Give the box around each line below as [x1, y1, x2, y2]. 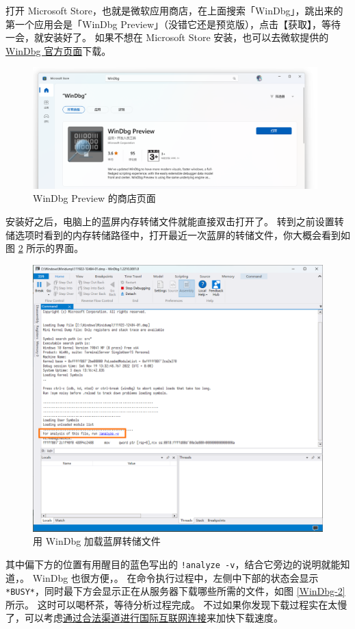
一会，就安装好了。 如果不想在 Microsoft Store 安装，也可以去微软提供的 [5, 30, 329, 44]
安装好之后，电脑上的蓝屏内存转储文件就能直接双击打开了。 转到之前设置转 [5, 214, 344, 228]
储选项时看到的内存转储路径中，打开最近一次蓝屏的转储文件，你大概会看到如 [5, 227, 350, 242]
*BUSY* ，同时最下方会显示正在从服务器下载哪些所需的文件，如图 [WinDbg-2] [5, 584, 345, 598]
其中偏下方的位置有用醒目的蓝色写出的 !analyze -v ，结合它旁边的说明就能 [5, 556, 341, 571]
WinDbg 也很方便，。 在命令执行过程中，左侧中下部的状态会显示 [32, 570, 319, 585]
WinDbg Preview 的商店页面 [33, 191, 156, 205]
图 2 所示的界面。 [5, 241, 84, 255]
